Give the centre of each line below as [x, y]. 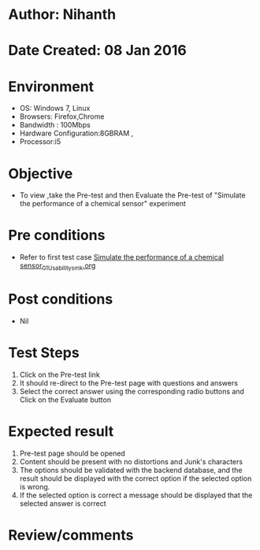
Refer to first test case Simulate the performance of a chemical [122, 257]
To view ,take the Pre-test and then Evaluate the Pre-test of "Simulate [132, 195]
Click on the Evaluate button [65, 400]
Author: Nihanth [62, 15]
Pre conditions [57, 236]
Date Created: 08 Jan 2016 [97, 51]
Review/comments [71, 535]
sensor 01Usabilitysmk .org [58, 267]
